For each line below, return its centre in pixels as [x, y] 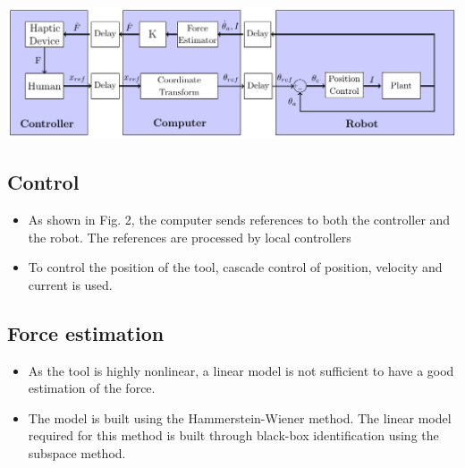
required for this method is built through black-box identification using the [233, 435]
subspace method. [77, 452]
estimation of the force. [92, 388]
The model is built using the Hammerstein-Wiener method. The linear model [240, 417]
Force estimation [86, 332]
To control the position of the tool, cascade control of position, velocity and [235, 267]
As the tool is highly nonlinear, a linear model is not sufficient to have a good [241, 370]
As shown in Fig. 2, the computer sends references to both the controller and [239, 219]
